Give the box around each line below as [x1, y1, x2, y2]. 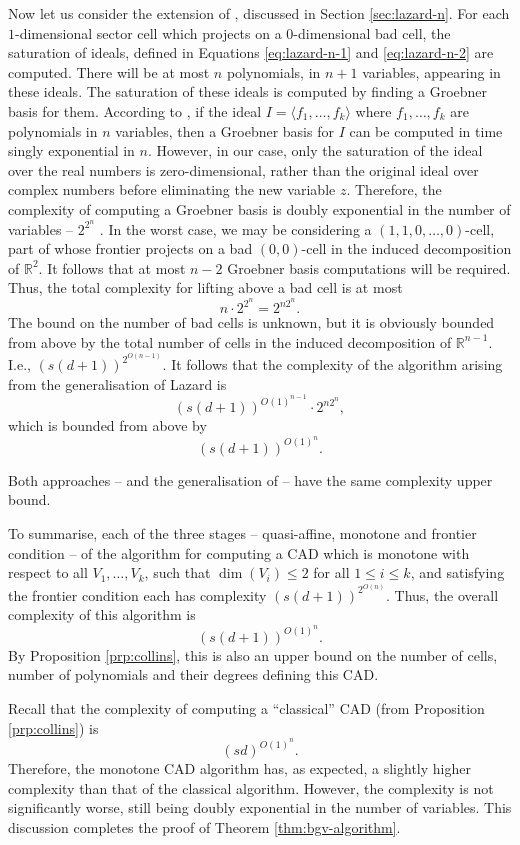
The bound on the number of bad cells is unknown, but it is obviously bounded [8, 312, 495, 333]
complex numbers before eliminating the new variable [8, 179, 336, 200]
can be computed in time [349, 120, 503, 141]
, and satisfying [410, 562, 505, 583]
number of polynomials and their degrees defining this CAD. [8, 664, 379, 685]
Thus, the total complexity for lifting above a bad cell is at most [8, 277, 403, 298]
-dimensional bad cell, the [293, 22, 451, 43]
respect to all [8, 562, 88, 583]
